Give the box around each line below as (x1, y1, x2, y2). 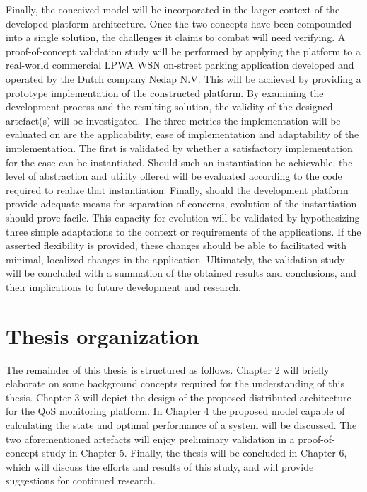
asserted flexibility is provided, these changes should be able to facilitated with (6, 238, 346, 253)
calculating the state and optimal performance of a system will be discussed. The (6, 417, 357, 432)
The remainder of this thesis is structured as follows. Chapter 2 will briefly (6, 362, 330, 377)
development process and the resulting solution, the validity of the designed (6, 99, 333, 114)
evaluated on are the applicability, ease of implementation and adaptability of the (6, 127, 359, 142)
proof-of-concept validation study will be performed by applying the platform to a (6, 43, 361, 58)
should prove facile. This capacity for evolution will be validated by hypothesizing (6, 210, 360, 224)
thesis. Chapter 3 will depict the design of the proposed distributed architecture (6, 389, 351, 404)
